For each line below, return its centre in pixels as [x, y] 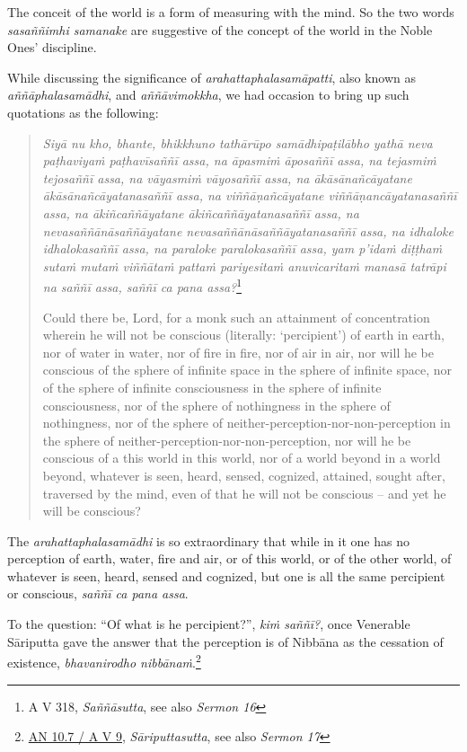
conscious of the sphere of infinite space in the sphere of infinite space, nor [247, 370]
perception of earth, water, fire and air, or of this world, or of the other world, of [229, 558]
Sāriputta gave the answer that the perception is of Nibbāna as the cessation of [225, 641]
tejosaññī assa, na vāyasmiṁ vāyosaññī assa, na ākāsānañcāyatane [227, 177]
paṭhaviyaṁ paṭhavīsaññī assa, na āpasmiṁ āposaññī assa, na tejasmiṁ [239, 160]
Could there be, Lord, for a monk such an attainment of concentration [236, 317]
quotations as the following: [83, 112]
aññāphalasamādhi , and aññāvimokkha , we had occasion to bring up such [208, 95]
